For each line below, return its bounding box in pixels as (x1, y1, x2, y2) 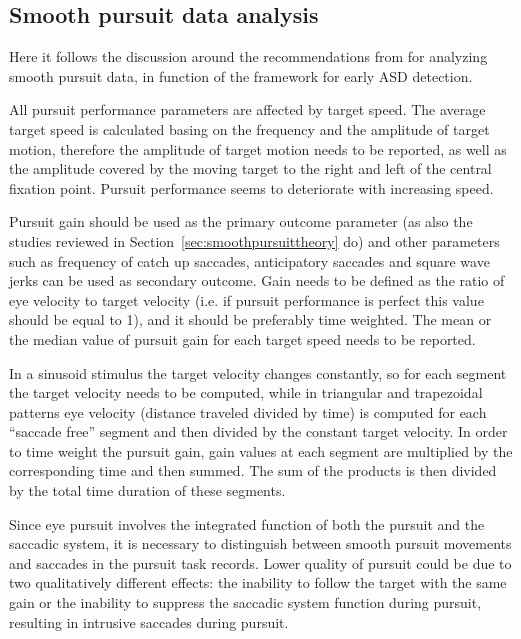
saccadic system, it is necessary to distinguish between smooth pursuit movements (9, 533, 512, 554)
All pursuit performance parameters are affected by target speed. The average (9, 99, 486, 120)
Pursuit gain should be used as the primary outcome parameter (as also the (9, 211, 473, 232)
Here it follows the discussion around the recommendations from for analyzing (9, 46, 488, 67)
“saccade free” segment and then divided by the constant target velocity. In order (9, 421, 508, 442)
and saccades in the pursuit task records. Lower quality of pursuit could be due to (9, 552, 512, 573)
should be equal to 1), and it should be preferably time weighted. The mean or (9, 309, 492, 330)
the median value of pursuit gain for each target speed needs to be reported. (9, 328, 476, 349)
